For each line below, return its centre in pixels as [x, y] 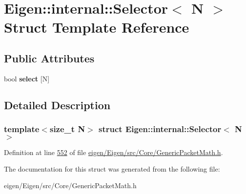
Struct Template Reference [97, 27]
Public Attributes [49, 58]
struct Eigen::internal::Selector [160, 129]
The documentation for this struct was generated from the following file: [112, 168]
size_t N [67, 129]
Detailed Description [57, 105]
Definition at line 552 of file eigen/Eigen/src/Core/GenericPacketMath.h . [113, 152]
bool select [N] [27, 78]
